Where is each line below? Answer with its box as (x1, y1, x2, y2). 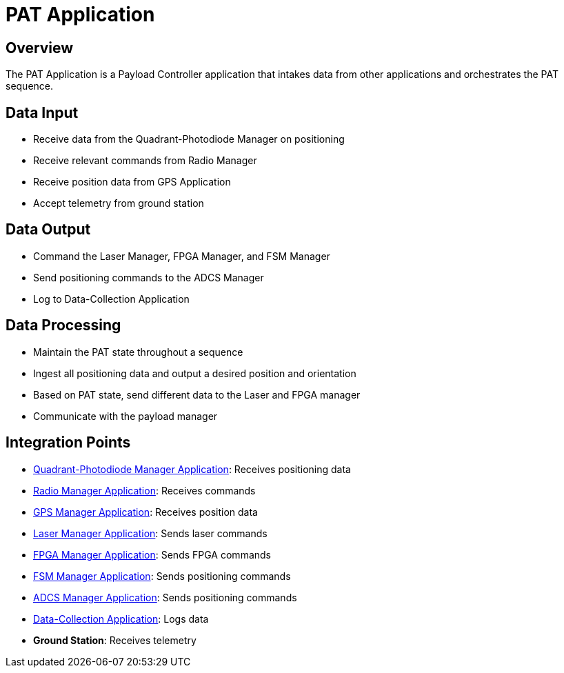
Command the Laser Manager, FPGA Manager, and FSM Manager (33, 250, 330, 262)
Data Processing (6, 317, 121, 334)
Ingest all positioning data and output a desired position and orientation (33, 367, 356, 379)
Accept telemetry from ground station (33, 197, 204, 210)
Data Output (6, 221, 91, 239)
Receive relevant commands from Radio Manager (33, 154, 257, 167)
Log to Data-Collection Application (33, 292, 190, 305)
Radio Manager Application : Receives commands (33, 484, 256, 496)
